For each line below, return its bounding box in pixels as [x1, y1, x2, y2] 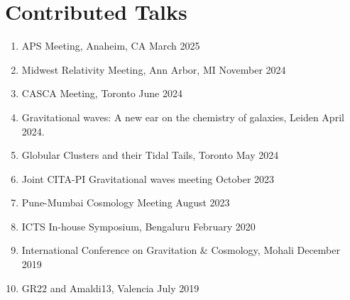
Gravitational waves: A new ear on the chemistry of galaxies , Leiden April [21, 109, 344, 124]
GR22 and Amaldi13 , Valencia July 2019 [21, 280, 199, 295]
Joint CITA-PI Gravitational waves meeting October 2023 [21, 171, 275, 186]
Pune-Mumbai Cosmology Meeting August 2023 [21, 195, 230, 210]
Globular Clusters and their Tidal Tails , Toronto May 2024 [21, 148, 279, 162]
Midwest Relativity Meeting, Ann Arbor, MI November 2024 [21, 62, 286, 77]
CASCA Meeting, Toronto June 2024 [21, 86, 182, 101]
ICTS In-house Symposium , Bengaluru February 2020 [21, 218, 256, 233]
